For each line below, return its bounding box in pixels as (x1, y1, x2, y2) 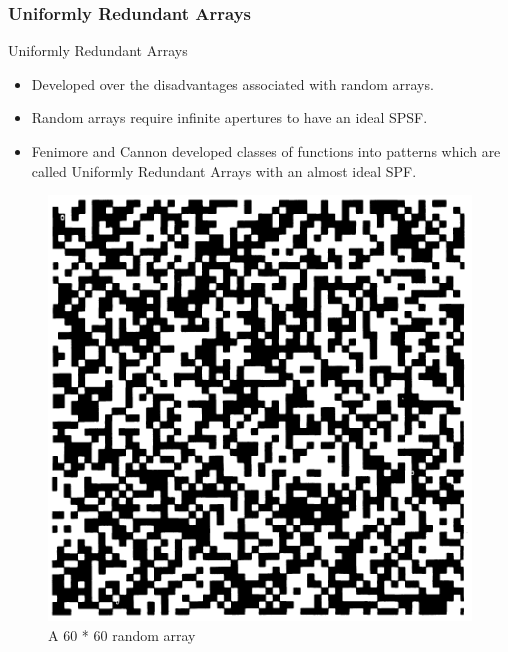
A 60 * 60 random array (48, 624, 196, 645)
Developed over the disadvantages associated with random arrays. (31, 73, 434, 94)
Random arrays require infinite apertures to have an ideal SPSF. (31, 107, 428, 128)
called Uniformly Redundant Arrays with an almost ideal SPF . (31, 160, 417, 181)
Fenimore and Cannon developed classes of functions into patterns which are (31, 141, 501, 161)
